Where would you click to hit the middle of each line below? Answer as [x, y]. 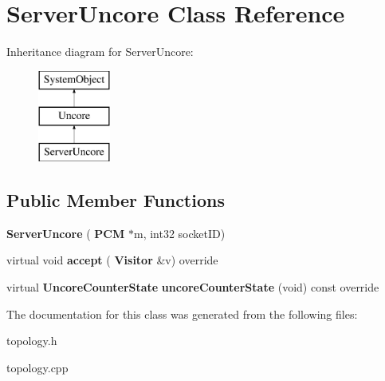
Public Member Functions [116, 200]
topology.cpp [37, 367]
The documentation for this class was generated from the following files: [182, 314]
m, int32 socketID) [179, 233]
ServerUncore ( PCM [66, 233]
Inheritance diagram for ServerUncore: [100, 52]
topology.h [32, 341]
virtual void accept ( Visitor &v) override [112, 260]
